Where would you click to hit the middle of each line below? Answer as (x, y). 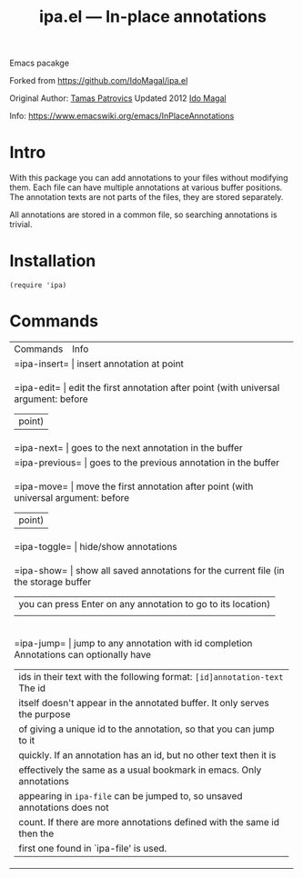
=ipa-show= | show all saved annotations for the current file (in (149, 570)
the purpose (45, 714)
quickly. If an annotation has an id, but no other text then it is (147, 755)
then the (36, 833)
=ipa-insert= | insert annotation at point (99, 364)
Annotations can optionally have (83, 654)
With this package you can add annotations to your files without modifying (149, 178)
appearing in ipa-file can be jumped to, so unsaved (131, 796)
